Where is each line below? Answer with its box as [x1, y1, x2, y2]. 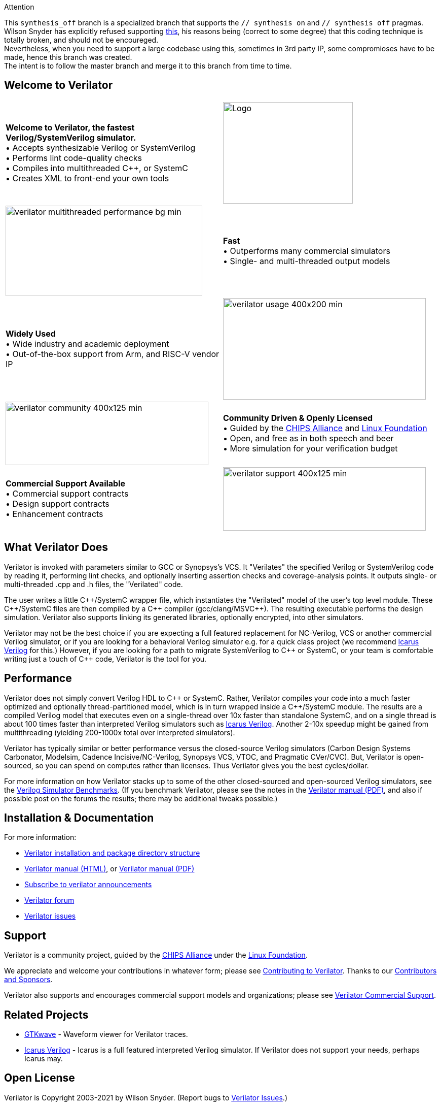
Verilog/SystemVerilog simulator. [6, 132, 136, 143]
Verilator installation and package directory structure [24, 849, 200, 858]
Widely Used [6, 328, 56, 339]
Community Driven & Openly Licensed [223, 413, 373, 424]
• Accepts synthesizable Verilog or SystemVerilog [6, 142, 196, 153]
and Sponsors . [4, 975, 53, 984]
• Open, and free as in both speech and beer [223, 433, 394, 444]
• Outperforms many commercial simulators [223, 245, 390, 256]
